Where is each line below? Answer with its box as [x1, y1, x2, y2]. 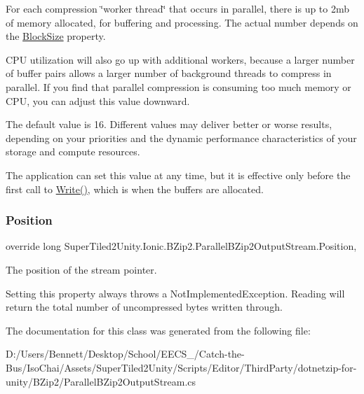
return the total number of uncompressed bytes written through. [6, 300, 283, 314]
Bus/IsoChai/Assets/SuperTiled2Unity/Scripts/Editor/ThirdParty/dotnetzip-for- [6, 360, 357, 374]
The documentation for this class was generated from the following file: [6, 323, 311, 337]
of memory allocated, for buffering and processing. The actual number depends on [6, 15, 358, 29]
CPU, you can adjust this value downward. [6, 93, 190, 108]
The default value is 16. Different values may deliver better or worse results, [6, 117, 332, 132]
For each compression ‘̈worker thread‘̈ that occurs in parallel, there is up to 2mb [6, 1, 350, 15]
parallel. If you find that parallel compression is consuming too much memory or [6, 79, 351, 94]
